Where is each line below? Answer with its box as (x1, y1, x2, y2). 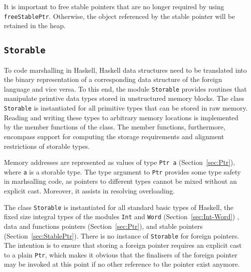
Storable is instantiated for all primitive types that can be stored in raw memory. (4, 103, 248, 113)
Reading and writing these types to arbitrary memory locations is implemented (4, 112, 238, 122)
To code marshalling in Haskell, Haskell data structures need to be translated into (4, 64, 247, 75)
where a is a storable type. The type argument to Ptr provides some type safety (4, 166, 241, 176)
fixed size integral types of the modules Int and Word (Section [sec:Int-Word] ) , (4, 211, 239, 222)
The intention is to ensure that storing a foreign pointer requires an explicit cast (4, 240, 242, 250)
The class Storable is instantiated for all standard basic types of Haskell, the (4, 202, 234, 212)
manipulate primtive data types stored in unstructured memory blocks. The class (4, 93, 244, 103)
